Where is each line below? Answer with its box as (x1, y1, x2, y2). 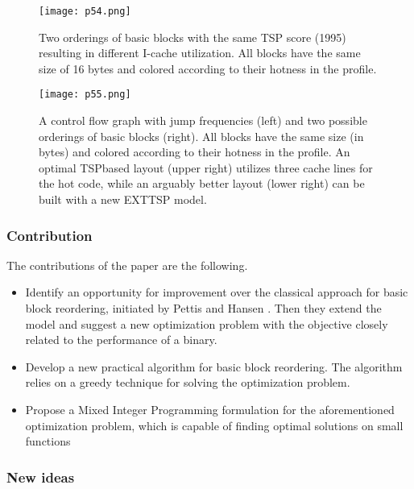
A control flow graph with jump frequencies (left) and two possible (39, 112, 367, 129)
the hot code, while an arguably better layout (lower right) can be (39, 175, 365, 192)
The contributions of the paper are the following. (6, 256, 248, 273)
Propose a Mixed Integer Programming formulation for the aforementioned (25, 401, 395, 418)
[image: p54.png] (39, 6, 131, 17)
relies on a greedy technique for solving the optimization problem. (25, 374, 350, 391)
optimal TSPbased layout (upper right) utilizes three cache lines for (39, 159, 373, 176)
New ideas (6, 466, 75, 487)
